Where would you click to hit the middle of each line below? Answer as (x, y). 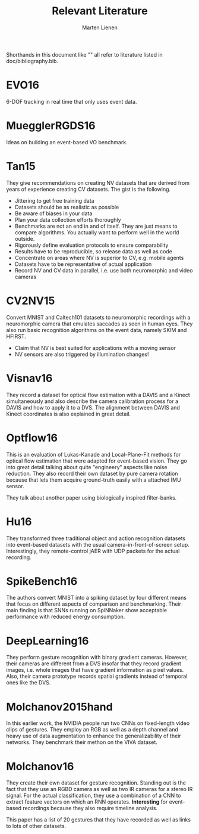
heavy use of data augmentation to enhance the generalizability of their (94, 736)
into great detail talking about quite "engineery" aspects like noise (87, 467)
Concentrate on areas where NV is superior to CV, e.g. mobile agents (99, 258)
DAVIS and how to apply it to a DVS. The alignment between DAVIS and (93, 407)
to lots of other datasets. (36, 826)
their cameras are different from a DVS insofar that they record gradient (94, 664)
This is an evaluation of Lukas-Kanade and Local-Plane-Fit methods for (94, 454)
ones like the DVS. (29, 683)
